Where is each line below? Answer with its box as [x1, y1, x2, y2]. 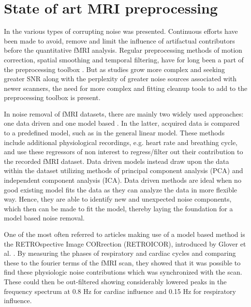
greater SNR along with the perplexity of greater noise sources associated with [4, 73, 237, 84]
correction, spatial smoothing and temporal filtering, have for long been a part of [4, 54, 244, 64]
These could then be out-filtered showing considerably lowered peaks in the [4, 276, 227, 286]
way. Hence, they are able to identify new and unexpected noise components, [4, 194, 232, 204]
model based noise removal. [4, 213, 85, 223]
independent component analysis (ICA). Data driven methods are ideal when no [4, 175, 241, 185]
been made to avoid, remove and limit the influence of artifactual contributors [4, 35, 235, 45]
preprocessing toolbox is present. [4, 92, 101, 102]
